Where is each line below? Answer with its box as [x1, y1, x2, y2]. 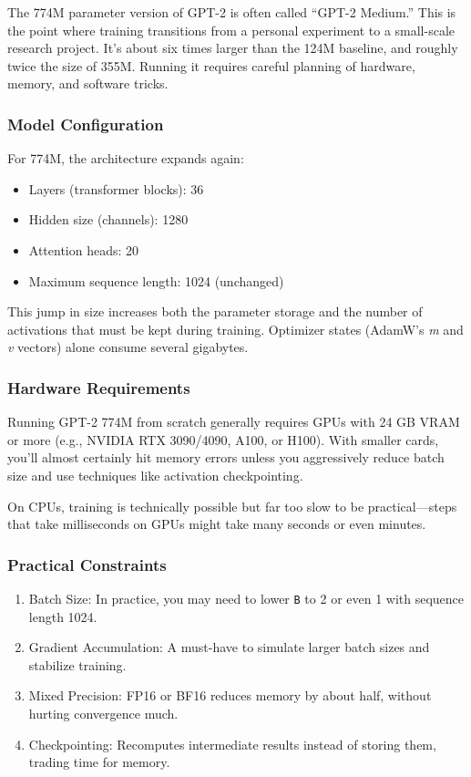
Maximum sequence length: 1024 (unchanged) [28, 271, 284, 290]
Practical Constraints [7, 553, 167, 575]
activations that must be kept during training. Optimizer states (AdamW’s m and [7, 319, 464, 338]
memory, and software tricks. [7, 74, 169, 93]
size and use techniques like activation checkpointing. [7, 465, 303, 484]
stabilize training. [28, 655, 127, 674]
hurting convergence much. [28, 703, 179, 722]
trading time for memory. [28, 752, 170, 772]
